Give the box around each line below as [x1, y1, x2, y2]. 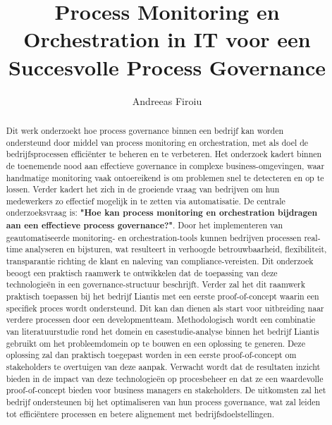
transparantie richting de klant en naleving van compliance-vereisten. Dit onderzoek [6, 255, 314, 267]
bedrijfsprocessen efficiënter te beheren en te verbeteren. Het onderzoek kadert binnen [6, 148, 322, 160]
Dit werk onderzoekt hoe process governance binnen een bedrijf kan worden [6, 124, 284, 136]
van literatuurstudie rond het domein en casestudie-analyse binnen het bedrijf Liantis [6, 326, 319, 338]
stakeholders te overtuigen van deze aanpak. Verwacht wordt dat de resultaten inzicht [6, 361, 321, 373]
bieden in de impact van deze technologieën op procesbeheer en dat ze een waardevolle [6, 372, 324, 384]
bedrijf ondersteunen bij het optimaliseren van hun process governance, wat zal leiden [6, 395, 321, 407]
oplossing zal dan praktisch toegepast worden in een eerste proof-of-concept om [6, 349, 297, 361]
